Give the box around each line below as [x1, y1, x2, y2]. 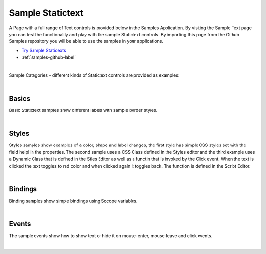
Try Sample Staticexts [21, 47, 66, 53]
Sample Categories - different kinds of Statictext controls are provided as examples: [9, 72, 180, 78]
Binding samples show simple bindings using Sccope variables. [9, 198, 138, 204]
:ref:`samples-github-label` [21, 54, 76, 60]
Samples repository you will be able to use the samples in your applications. [9, 38, 164, 44]
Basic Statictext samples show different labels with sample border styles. [9, 108, 158, 113]
